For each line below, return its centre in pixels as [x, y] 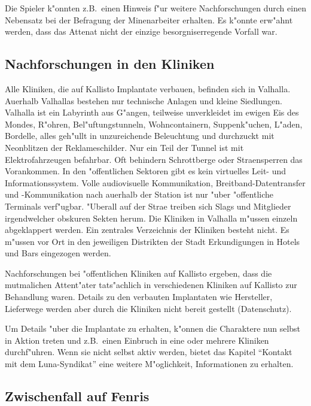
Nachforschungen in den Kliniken [110, 64]
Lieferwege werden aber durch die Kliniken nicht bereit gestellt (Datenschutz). [148, 308]
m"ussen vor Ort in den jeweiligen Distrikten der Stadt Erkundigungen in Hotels [153, 241]
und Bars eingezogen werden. [58, 253]
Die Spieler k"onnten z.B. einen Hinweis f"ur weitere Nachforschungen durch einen [155, 8]
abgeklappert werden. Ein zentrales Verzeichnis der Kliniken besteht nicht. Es [147, 230]
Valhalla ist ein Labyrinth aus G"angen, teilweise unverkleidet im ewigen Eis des [152, 112]
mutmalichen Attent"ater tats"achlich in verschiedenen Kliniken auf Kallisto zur [151, 285]
